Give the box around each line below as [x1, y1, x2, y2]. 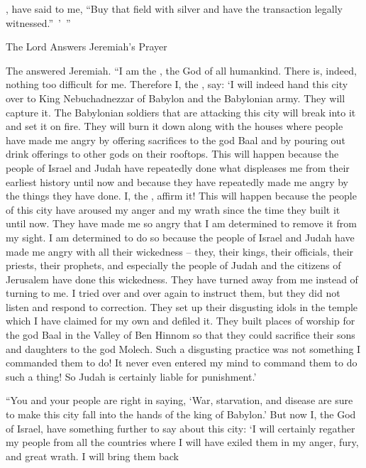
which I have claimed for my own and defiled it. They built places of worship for [6, 313, 355, 328]
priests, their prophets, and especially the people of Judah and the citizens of [6, 258, 341, 273]
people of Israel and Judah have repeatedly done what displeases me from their [6, 160, 350, 175]
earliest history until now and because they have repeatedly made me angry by [6, 174, 348, 189]
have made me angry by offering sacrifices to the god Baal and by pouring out [6, 132, 345, 147]
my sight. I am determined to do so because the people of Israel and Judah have [6, 229, 355, 244]
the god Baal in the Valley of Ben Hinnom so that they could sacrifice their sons [6, 327, 355, 342]
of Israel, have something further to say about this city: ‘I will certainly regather [6, 420, 355, 435]
